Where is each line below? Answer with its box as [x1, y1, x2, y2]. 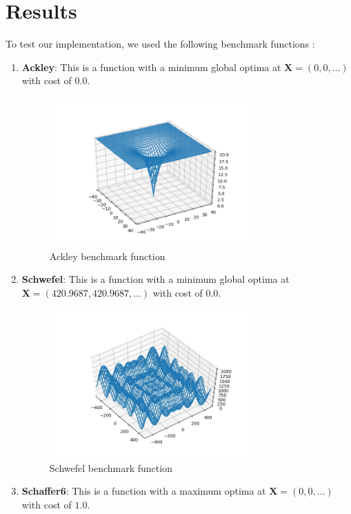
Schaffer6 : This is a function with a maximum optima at [21, 484, 266, 498]
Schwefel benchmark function [49, 460, 172, 475]
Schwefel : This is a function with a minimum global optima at [21, 272, 290, 286]
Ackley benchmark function [49, 248, 166, 263]
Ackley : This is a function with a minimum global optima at [21, 59, 281, 74]
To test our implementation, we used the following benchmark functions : [6, 37, 315, 51]
